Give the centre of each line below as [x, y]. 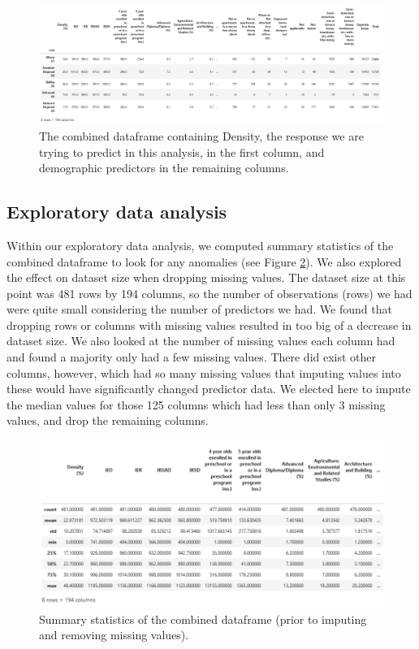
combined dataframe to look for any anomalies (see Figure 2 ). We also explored [204, 261]
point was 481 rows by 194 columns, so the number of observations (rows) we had [209, 293]
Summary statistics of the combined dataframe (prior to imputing [203, 619]
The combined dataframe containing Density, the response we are [201, 135]
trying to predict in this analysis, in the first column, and [182, 151]
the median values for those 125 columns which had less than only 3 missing [196, 404]
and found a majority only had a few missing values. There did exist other [192, 357]
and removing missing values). [114, 635]
